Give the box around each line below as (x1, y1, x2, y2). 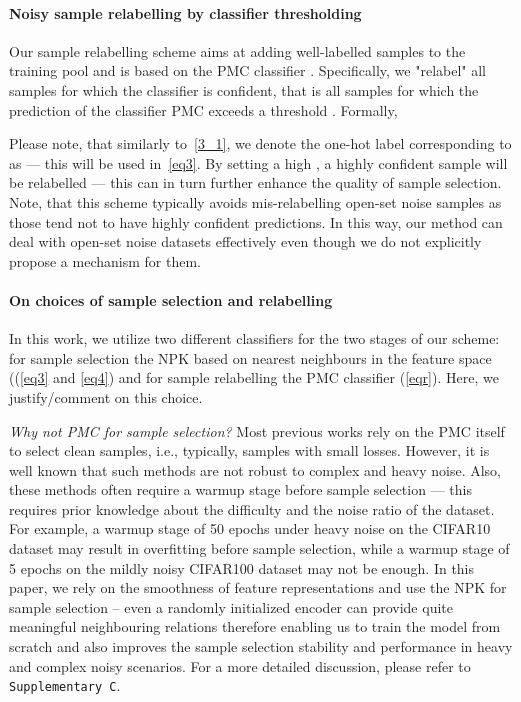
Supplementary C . (9, 675, 121, 696)
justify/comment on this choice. (9, 386, 203, 407)
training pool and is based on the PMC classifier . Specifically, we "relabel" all (9, 60, 487, 81)
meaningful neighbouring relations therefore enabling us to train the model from (9, 616, 501, 637)
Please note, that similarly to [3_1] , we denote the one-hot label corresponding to (9, 133, 512, 154)
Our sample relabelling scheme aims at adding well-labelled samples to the (9, 40, 466, 61)
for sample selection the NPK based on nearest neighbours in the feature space (9, 347, 492, 368)
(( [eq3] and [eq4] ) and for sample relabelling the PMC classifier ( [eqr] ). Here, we (9, 367, 499, 388)
